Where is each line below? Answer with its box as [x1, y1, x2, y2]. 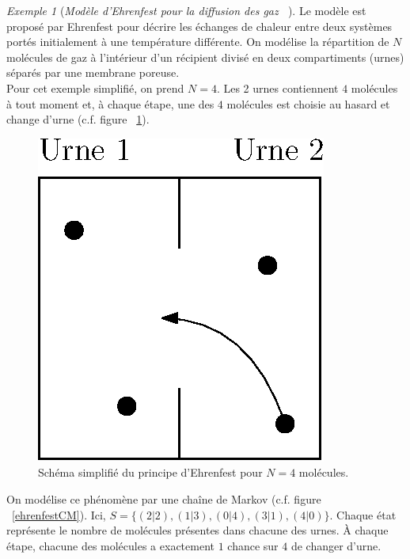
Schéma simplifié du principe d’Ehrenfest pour [38, 464, 263, 481]
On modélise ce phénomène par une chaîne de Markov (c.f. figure [6, 490, 321, 507]
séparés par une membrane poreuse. [6, 64, 180, 81]
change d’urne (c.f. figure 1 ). [6, 111, 150, 127]
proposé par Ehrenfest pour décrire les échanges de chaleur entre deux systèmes [6, 17, 393, 34]
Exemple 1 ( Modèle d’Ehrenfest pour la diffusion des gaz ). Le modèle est [6, 2, 366, 18]
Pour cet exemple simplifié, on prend [6, 79, 184, 96]
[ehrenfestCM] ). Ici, [12, 506, 106, 523]
